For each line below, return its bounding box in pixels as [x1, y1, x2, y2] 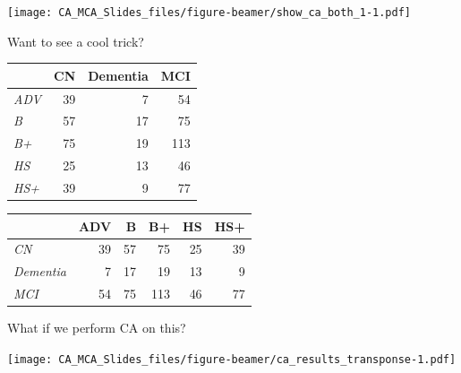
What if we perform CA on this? [7, 318, 186, 337]
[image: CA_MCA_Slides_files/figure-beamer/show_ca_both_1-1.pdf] [7, 6, 412, 19]
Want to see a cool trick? [7, 31, 144, 50]
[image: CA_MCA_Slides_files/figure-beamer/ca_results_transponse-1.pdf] [7, 352, 457, 366]
